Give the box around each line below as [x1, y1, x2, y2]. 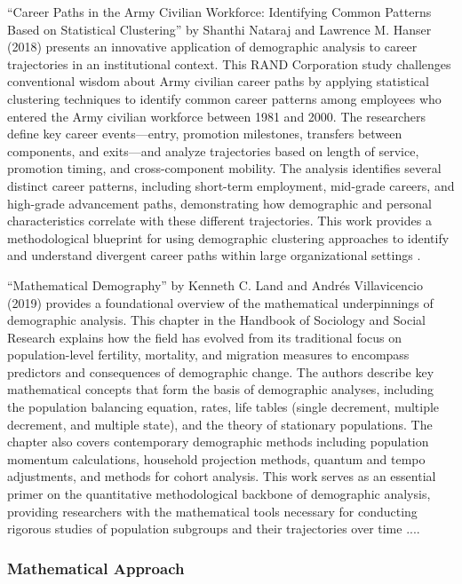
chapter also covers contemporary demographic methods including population [7, 432, 429, 451]
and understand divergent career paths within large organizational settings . [7, 246, 421, 264]
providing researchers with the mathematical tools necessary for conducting [7, 501, 418, 520]
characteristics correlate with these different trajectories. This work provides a [7, 211, 432, 230]
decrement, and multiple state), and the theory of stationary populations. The [7, 414, 433, 433]
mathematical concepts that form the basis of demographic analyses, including [7, 380, 434, 399]
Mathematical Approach [7, 556, 185, 579]
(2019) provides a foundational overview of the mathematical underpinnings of [7, 293, 434, 312]
